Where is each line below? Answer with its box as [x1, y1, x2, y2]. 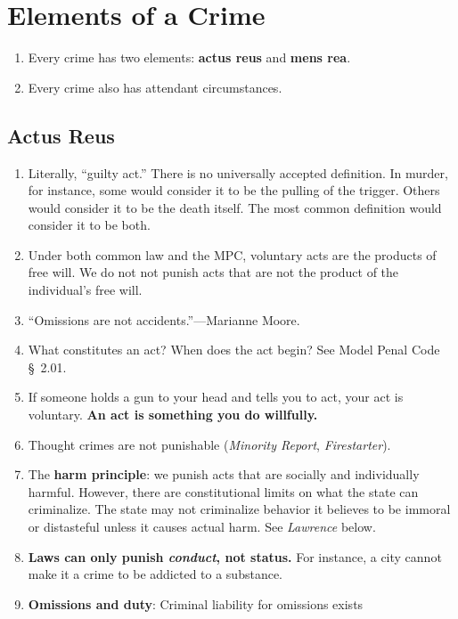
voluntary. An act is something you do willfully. [28, 405, 318, 424]
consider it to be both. [28, 216, 151, 234]
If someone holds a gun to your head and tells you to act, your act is [28, 387, 404, 406]
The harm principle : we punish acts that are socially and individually [28, 465, 420, 484]
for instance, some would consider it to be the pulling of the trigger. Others [28, 181, 440, 200]
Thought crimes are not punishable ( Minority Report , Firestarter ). [28, 435, 391, 453]
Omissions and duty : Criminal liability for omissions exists [28, 594, 364, 613]
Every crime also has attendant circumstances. [28, 77, 282, 96]
